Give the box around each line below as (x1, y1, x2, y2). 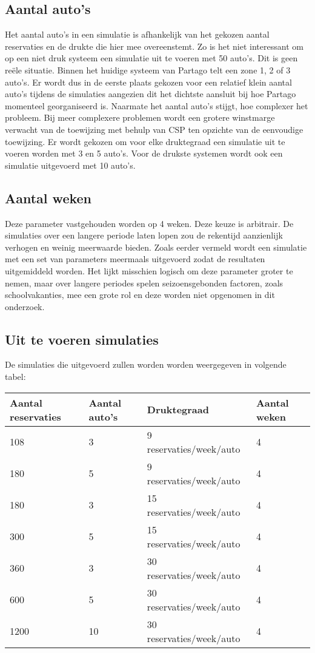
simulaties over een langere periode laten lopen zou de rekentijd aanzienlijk (5, 229, 283, 242)
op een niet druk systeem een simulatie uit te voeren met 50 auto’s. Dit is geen (5, 52, 298, 64)
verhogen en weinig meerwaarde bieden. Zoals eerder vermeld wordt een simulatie (5, 240, 307, 253)
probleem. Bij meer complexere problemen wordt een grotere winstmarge (5, 111, 275, 124)
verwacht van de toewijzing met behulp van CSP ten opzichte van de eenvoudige (5, 123, 303, 135)
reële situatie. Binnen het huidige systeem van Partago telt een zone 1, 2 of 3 (5, 63, 291, 76)
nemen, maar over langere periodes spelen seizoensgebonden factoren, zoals (5, 276, 283, 289)
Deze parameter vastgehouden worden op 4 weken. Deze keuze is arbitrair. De (5, 217, 294, 229)
